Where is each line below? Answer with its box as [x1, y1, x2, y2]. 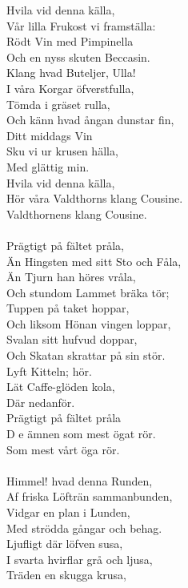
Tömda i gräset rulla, [6, 95, 110, 112]
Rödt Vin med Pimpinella [6, 33, 134, 50]
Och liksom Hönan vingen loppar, [6, 315, 171, 332]
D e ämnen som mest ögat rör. [6, 425, 156, 442]
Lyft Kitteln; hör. [6, 362, 92, 379]
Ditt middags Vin [6, 127, 93, 143]
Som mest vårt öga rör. [6, 441, 120, 457]
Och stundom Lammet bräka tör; [6, 284, 170, 300]
